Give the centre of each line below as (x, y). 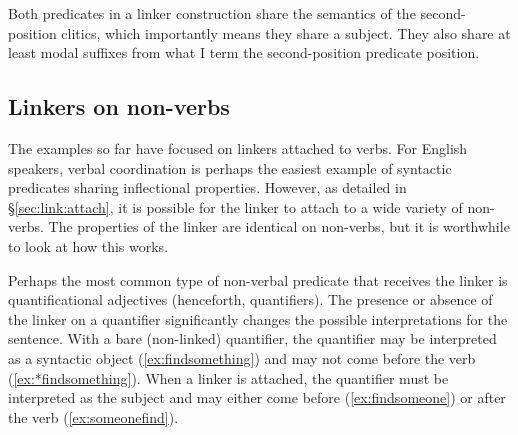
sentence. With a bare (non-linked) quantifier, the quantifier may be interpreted (252, 338)
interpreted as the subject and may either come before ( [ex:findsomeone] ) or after (257, 397)
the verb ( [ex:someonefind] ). (93, 416)
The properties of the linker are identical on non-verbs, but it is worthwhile (279, 226)
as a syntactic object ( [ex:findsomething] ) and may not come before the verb (242, 357)
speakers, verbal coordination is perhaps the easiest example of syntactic (230, 167)
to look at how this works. (88, 245)
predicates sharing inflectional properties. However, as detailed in (207, 187)
